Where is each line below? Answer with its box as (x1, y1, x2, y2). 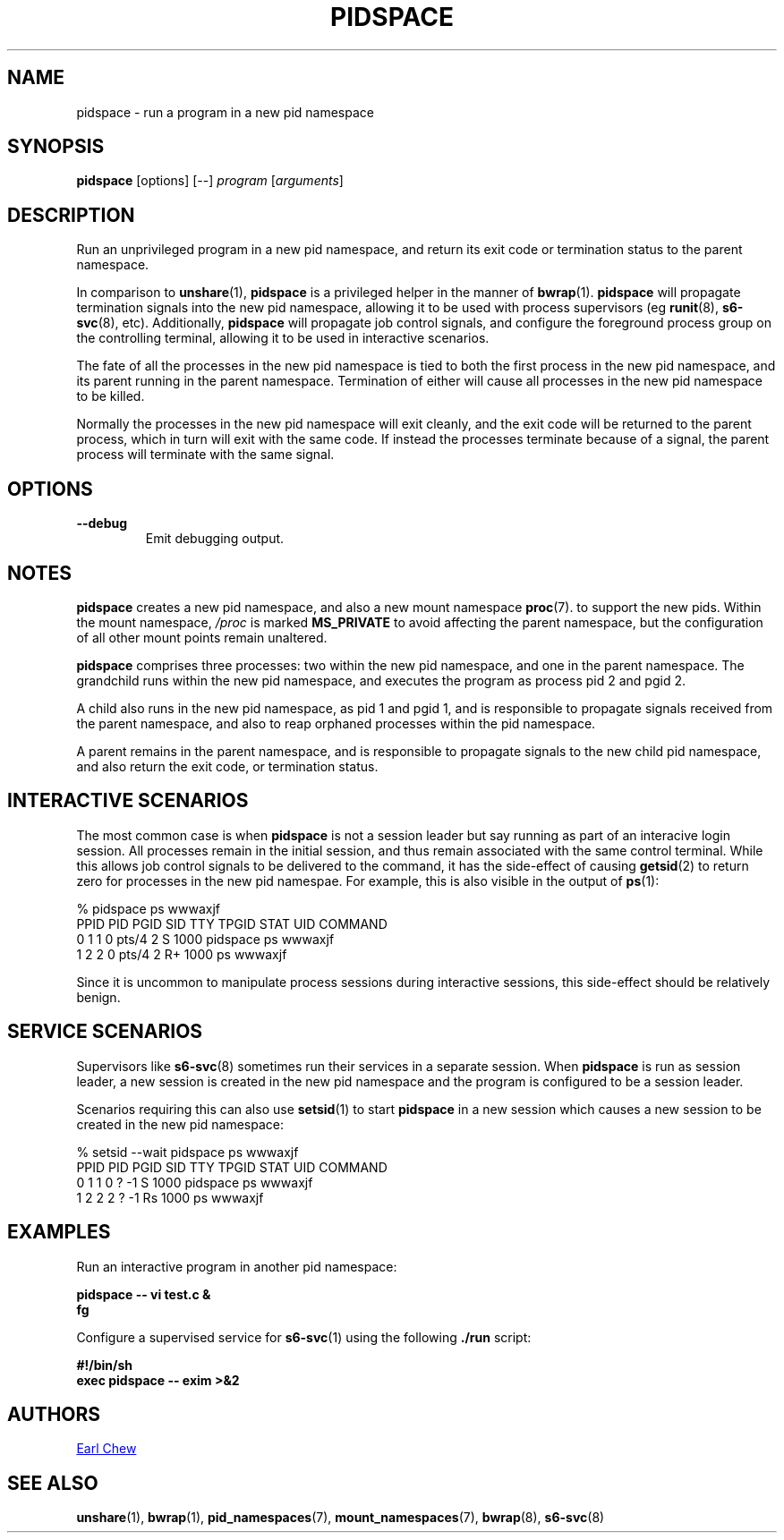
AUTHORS (7, 1402, 101, 1425)
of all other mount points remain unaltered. (76, 629, 328, 645)
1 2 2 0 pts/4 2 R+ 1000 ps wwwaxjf (76, 946, 287, 962)
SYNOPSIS (7, 135, 105, 158)
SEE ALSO (7, 1471, 98, 1494)
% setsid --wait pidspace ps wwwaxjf (76, 1144, 299, 1160)
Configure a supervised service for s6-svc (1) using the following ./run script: (76, 1329, 532, 1345)
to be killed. (76, 388, 145, 404)
